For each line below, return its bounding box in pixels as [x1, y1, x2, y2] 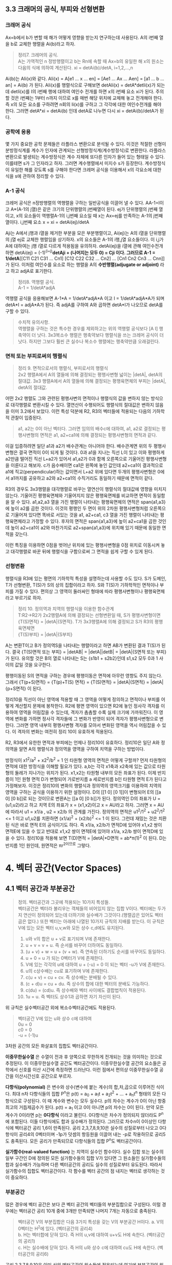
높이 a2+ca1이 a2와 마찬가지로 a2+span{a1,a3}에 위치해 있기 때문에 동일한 [10, 524, 161, 531]
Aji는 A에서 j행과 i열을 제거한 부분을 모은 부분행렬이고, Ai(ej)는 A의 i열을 [5, 230, 148, 236]
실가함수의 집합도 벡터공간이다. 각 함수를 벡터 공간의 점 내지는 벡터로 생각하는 [5, 1168, 160, 1174]
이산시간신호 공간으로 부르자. [14, 1073, 73, 1079]
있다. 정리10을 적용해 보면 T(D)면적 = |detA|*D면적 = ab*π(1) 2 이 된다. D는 [16, 834, 167, 841]
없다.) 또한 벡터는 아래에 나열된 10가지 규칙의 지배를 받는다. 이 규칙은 [27, 918, 165, 924]
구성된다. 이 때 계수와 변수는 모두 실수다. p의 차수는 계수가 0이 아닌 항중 [23, 1098, 166, 1104]
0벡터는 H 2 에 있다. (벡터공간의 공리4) [17, 1224, 93, 1232]
